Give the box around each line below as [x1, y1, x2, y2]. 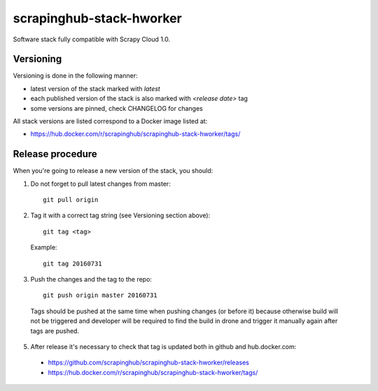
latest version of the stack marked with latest [30, 84, 160, 92]
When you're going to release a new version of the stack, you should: [13, 167, 213, 175]
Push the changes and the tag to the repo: [30, 275, 152, 284]
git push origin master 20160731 [43, 291, 157, 299]
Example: [30, 243, 57, 252]
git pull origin [43, 196, 99, 204]
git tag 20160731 [43, 259, 102, 268]
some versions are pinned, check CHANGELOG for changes [30, 104, 203, 112]
